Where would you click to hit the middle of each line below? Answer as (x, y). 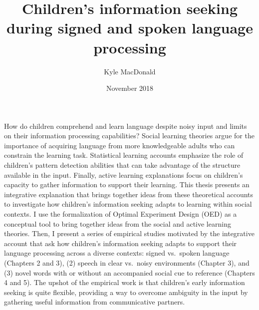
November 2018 (130, 88)
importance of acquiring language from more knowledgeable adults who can (120, 145)
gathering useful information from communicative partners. (95, 302)
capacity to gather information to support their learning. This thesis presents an (127, 184)
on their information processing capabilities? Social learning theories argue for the (129, 136)
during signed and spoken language (130, 28)
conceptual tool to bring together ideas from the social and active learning (118, 223)
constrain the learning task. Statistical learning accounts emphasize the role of (124, 155)
